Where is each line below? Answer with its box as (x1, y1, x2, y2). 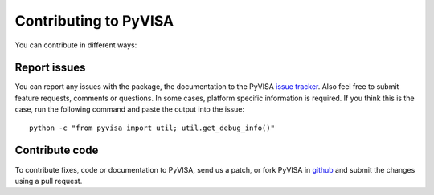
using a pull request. (14, 176, 83, 185)
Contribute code (14, 144, 99, 157)
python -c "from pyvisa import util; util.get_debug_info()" (29, 123, 275, 132)
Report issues (14, 61, 86, 75)
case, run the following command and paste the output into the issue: (14, 104, 245, 114)
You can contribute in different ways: (14, 40, 137, 50)
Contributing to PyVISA (14, 12, 174, 30)
